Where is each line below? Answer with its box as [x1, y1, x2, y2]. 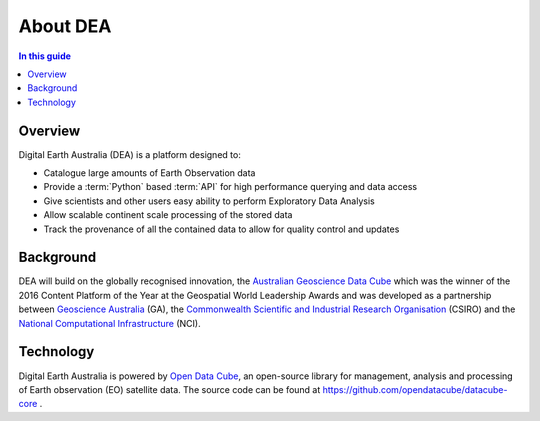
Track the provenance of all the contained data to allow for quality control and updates [43, 223, 400, 235]
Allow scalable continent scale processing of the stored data [43, 209, 293, 221]
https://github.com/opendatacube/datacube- [322, 383, 508, 395]
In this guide [18, 50, 72, 62]
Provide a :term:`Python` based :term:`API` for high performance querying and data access [43, 181, 418, 193]
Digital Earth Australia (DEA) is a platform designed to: [18, 148, 242, 160]
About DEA [18, 15, 112, 37]
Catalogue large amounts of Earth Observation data [43, 167, 256, 179]
